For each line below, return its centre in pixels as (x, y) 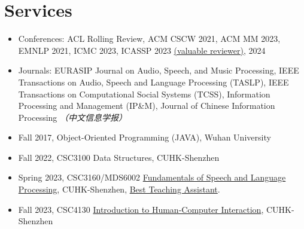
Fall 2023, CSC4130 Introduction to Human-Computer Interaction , (141, 209)
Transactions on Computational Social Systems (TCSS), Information (144, 94)
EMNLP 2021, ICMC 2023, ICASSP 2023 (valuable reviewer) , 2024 (142, 50)
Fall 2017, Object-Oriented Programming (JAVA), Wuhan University (145, 137)
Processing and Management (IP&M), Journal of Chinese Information (147, 106)
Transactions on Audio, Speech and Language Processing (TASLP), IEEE (153, 82)
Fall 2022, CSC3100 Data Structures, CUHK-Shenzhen (119, 157)
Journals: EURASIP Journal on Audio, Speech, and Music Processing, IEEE (159, 70)
